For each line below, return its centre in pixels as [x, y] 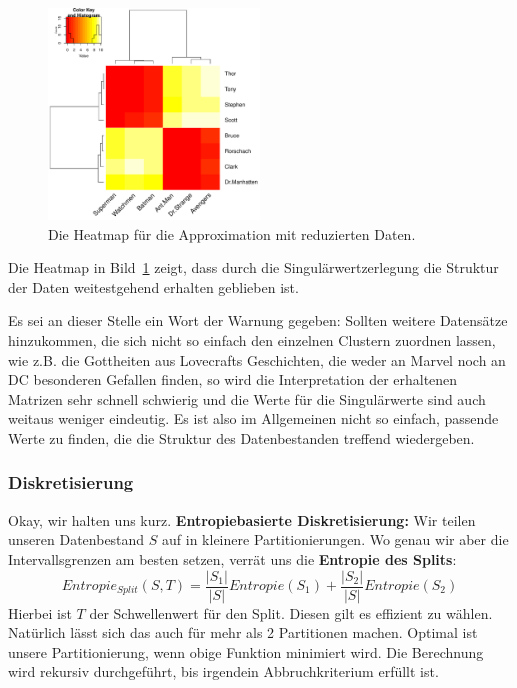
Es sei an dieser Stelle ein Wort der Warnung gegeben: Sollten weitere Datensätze [258, 320]
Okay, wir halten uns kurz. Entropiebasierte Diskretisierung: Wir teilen [242, 519]
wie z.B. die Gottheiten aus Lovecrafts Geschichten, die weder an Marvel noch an [257, 359]
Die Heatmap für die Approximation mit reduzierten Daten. [232, 233]
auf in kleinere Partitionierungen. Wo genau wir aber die [335, 539]
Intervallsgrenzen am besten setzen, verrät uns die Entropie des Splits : [232, 558]
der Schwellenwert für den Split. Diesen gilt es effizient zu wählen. [291, 612]
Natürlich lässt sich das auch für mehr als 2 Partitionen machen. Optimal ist [243, 632]
